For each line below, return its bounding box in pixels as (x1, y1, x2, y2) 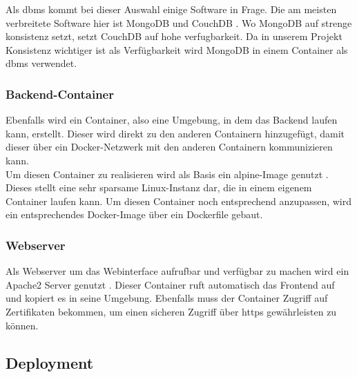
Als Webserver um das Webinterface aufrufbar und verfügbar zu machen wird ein (6, 264, 349, 278)
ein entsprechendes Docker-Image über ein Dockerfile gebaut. (6, 207, 263, 222)
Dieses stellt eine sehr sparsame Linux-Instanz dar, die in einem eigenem (6, 180, 312, 195)
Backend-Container (6, 85, 114, 102)
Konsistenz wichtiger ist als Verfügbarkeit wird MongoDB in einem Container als (6, 42, 348, 57)
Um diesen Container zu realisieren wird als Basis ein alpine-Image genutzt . (6, 166, 329, 181)
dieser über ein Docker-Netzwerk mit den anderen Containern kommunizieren (6, 139, 333, 154)
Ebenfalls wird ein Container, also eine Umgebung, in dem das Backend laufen (6, 113, 338, 127)
